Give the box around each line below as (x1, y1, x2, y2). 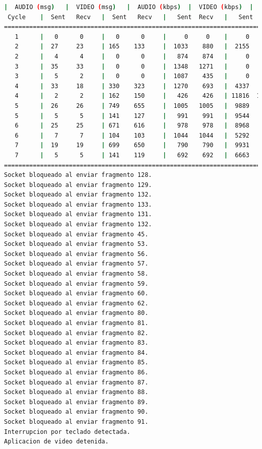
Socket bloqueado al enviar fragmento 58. (4, 270, 149, 278)
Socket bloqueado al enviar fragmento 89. (4, 398, 149, 406)
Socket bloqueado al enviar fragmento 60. (4, 290, 149, 297)
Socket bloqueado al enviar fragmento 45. (4, 230, 149, 238)
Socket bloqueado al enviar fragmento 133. (4, 201, 152, 208)
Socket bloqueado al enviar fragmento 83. (4, 339, 149, 347)
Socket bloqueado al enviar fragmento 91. (4, 418, 149, 425)
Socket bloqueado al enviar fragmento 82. (4, 329, 149, 337)
